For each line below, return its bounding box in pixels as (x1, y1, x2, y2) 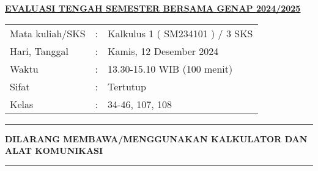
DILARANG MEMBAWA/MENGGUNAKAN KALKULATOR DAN (5, 132, 308, 145)
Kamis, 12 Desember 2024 (108, 43, 219, 58)
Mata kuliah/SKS (10, 26, 86, 40)
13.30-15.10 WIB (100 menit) (108, 61, 233, 76)
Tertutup (108, 79, 146, 93)
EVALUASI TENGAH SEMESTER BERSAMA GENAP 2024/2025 (5, 2, 301, 14)
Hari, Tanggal (10, 43, 69, 58)
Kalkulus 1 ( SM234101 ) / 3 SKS (108, 26, 253, 40)
